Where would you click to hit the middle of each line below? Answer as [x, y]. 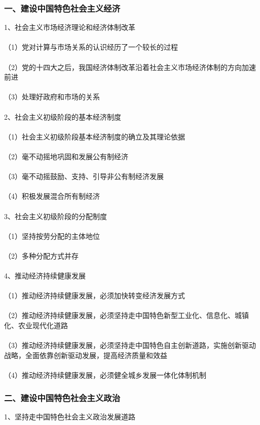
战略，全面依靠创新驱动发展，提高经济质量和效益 [86, 355]
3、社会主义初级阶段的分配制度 [55, 216]
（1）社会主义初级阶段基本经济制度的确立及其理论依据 [95, 136]
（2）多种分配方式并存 [41, 255]
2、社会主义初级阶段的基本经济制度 [63, 116]
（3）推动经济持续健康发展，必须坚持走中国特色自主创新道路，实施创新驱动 [130, 345]
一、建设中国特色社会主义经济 [62, 8]
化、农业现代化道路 [36, 325]
